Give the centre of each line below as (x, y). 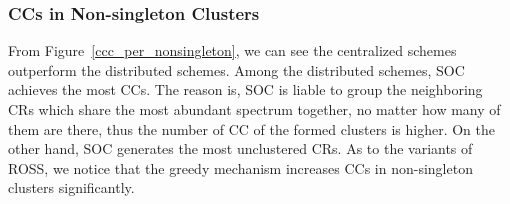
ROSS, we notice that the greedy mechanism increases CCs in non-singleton (240, 167)
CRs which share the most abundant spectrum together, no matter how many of (254, 109)
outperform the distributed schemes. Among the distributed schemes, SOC (236, 69)
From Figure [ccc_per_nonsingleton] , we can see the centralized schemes (232, 50)
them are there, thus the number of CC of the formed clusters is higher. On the (252, 128)
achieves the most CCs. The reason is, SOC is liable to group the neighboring (245, 89)
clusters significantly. (71, 187)
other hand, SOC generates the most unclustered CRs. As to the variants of (240, 148)
